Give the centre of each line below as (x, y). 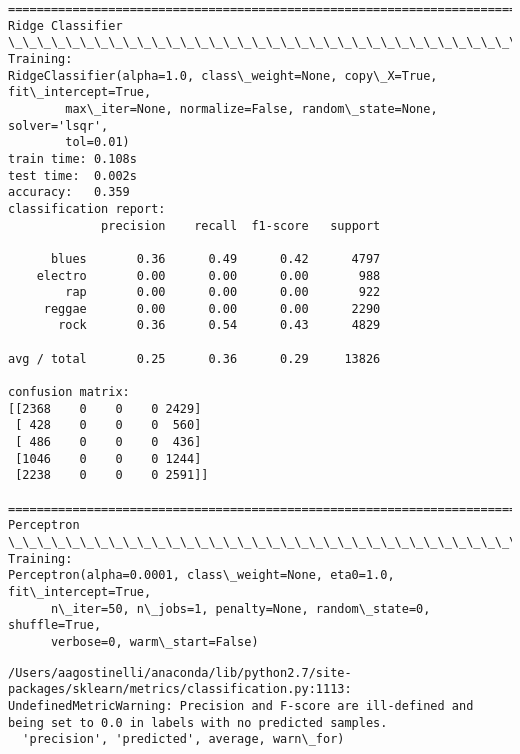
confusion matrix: (69, 392)
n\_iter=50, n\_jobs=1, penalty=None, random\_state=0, (240, 608)
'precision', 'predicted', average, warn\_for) (183, 739)
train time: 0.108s (72, 158)
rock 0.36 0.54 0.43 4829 (219, 325)
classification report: (87, 208)
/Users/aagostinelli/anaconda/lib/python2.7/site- (180, 672)
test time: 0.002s (72, 175)
